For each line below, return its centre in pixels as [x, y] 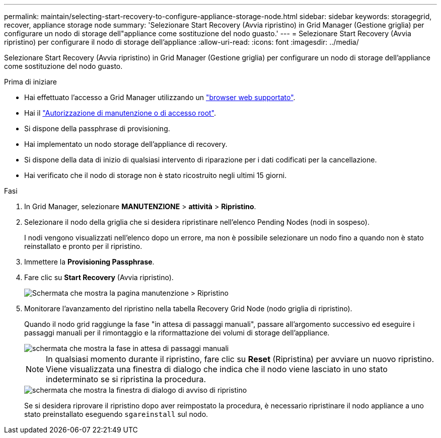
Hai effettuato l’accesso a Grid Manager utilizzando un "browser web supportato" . [160, 97]
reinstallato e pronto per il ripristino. [83, 246]
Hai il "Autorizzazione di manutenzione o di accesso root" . [120, 113]
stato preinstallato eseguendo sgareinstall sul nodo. [116, 414]
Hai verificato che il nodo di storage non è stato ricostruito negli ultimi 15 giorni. [156, 175]
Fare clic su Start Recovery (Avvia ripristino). [99, 277]
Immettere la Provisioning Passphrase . [89, 262]
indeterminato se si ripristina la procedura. [126, 379]
